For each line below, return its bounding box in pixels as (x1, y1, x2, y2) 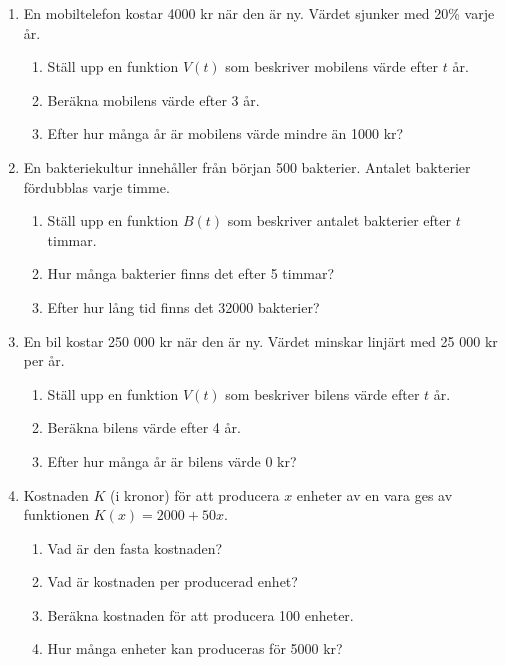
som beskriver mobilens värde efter (225, 56, 439, 77)
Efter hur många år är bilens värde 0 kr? (47, 450, 297, 471)
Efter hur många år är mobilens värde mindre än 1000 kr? (47, 123, 404, 144)
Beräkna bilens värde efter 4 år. (47, 417, 241, 438)
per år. (23, 350, 65, 371)
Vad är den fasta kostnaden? (47, 537, 223, 558)
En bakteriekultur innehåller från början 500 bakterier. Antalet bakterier (23, 156, 471, 177)
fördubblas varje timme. (23, 176, 170, 197)
